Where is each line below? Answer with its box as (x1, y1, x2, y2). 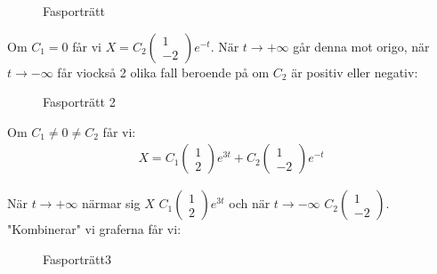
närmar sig (82, 194, 141, 213)
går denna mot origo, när (293, 36, 430, 55)
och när (229, 194, 271, 213)
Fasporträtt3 (43, 250, 111, 268)
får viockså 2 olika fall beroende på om (57, 62, 270, 81)
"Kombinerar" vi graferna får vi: (7, 220, 182, 238)
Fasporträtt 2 (43, 93, 116, 111)
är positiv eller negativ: (291, 62, 418, 81)
